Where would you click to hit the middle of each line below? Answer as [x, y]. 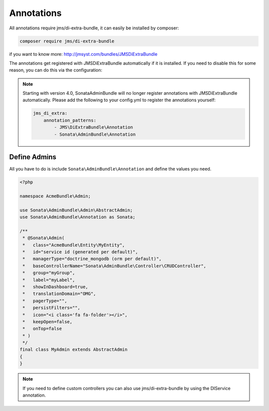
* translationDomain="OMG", [60, 294]
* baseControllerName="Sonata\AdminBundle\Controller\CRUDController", [115, 266]
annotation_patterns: [70, 120]
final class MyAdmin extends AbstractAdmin [74, 350]
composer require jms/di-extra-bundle [67, 41]
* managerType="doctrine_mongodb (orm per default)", [92, 259]
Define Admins [33, 157]
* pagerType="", [45, 301]
